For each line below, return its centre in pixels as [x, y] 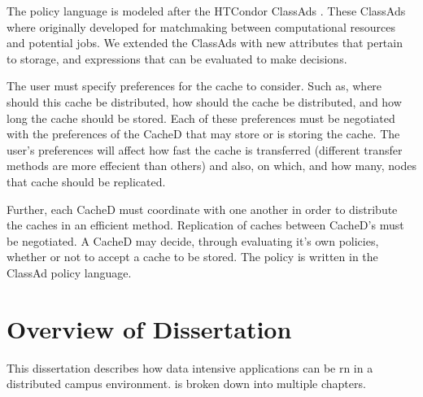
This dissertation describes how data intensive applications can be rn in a [190, 367]
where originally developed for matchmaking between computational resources [201, 26]
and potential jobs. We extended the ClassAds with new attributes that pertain [205, 43]
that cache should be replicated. [86, 181]
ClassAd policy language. [69, 272]
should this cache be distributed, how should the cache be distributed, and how [204, 101]
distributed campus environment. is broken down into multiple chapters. [186, 384]
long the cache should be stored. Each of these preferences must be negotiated [201, 118]
